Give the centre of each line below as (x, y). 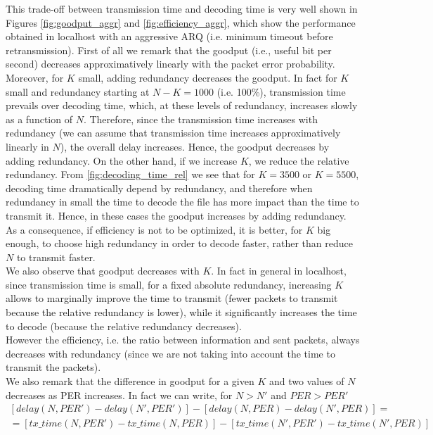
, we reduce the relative (299, 160)
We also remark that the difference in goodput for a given (130, 381)
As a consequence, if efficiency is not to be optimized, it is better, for (154, 229)
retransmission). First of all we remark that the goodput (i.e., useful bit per (169, 50)
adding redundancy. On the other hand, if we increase (122, 160)
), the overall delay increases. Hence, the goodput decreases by (195, 146)
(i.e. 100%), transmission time (281, 91)
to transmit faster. (56, 257)
